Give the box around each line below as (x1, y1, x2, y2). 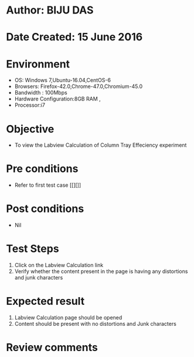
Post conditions (6, 202, 84, 215)
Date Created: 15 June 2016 (6, 31, 143, 44)
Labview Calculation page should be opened (14, 314, 122, 321)
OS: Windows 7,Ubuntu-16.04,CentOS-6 (14, 77, 111, 84)
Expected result (6, 295, 85, 308)
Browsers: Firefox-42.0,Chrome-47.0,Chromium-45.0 (14, 83, 143, 90)
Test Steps (6, 242, 60, 255)
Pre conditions (6, 162, 79, 176)
